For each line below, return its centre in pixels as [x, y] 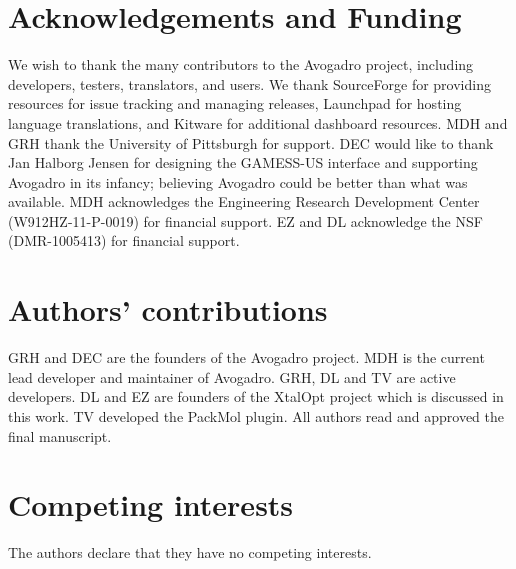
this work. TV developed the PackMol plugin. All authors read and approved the [256, 415]
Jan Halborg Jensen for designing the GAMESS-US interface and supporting [243, 162]
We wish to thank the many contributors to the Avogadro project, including [241, 64]
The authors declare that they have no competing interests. [190, 552]
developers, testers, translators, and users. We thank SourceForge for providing [249, 83]
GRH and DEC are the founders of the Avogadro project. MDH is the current [246, 357]
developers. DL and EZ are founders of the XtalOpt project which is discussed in [256, 396]
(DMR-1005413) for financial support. [124, 240]
